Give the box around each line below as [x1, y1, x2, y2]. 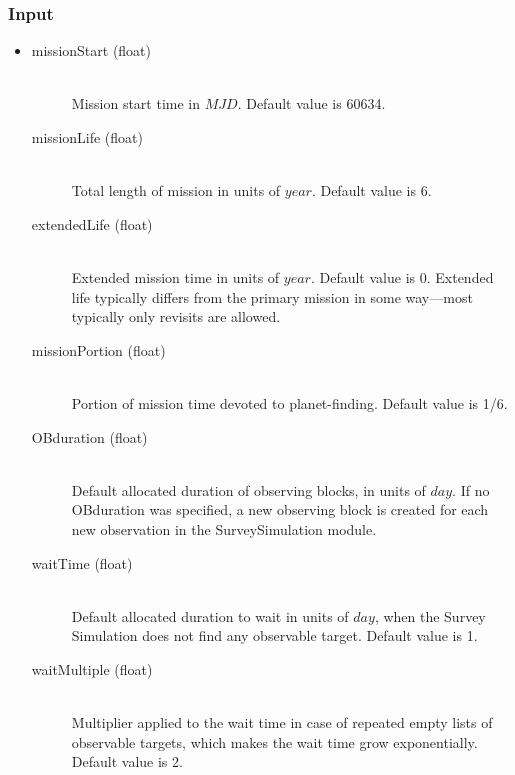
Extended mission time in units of [71, 266, 280, 287]
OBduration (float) [31, 426, 148, 447]
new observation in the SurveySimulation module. [71, 518, 377, 539]
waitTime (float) [31, 552, 133, 573]
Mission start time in [71, 93, 201, 114]
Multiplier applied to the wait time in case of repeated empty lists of [71, 712, 493, 733]
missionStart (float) [31, 40, 152, 61]
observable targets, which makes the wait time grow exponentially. [71, 731, 478, 752]
